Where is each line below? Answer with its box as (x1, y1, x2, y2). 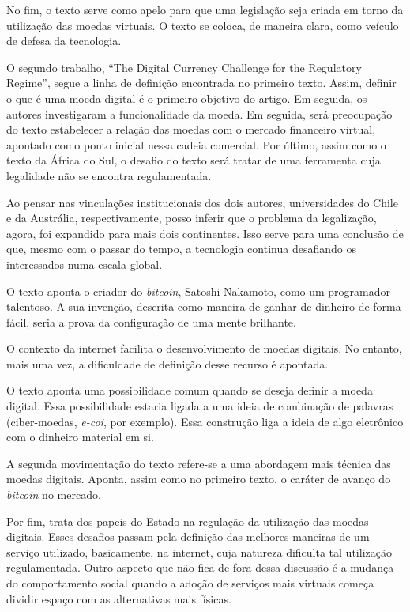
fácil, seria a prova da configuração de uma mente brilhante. (6, 313, 296, 330)
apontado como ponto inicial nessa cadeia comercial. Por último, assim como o (6, 136, 386, 153)
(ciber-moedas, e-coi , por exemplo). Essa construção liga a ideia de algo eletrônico (6, 413, 404, 429)
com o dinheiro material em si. (6, 429, 154, 445)
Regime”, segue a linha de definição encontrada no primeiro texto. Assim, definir (6, 74, 397, 91)
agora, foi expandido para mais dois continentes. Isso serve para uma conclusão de (6, 225, 404, 241)
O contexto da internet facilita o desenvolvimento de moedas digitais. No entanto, (6, 340, 402, 357)
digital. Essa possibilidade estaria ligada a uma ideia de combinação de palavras (6, 398, 393, 414)
